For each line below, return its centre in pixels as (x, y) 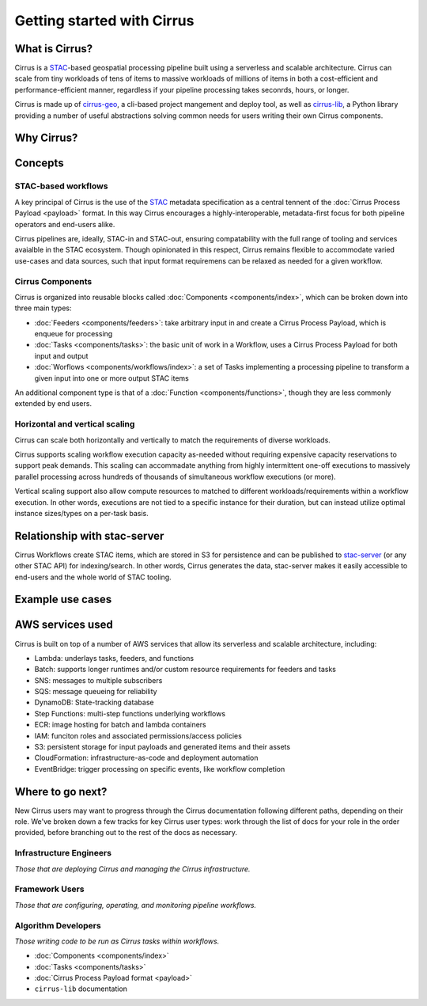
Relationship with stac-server (89, 535)
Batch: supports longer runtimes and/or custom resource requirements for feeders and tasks (185, 670)
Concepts (39, 163)
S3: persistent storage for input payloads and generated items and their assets (162, 747)
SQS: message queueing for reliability (96, 692)
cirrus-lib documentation (81, 989)
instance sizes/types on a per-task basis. (82, 513)
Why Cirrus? (46, 138)
